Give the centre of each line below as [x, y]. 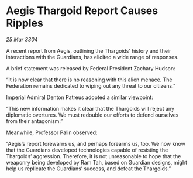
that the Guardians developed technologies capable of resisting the [87, 150]
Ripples [25, 23]
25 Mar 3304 [22, 39]
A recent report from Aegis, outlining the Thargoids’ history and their [89, 50]
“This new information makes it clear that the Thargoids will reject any [90, 108]
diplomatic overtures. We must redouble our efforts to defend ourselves [92, 115]
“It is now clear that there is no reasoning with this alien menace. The [89, 80]
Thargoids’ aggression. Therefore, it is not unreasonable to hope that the [94, 156]
